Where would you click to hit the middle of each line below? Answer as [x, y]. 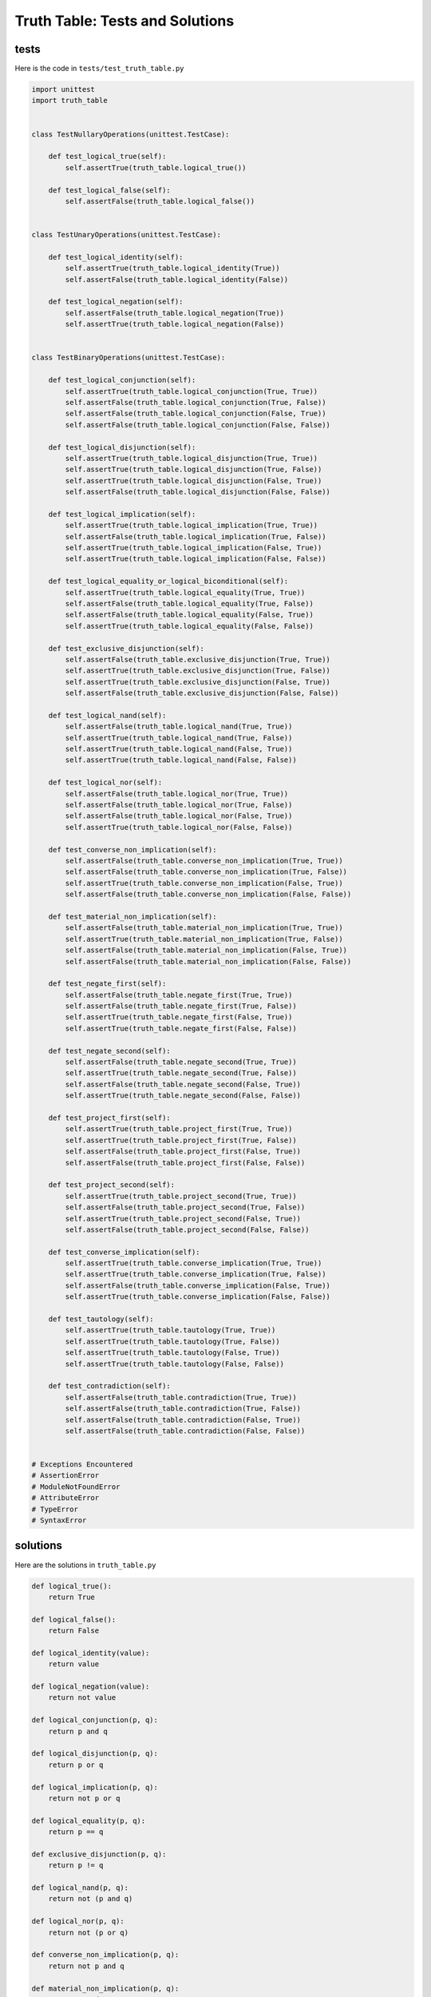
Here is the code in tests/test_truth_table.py [99, 69]
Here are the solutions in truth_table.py [85, 1565]
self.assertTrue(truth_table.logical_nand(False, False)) [181, 760]
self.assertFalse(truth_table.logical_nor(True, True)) [177, 794]
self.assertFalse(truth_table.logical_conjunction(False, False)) [198, 425]
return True [72, 1597]
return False [74, 1631]
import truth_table [69, 101]
